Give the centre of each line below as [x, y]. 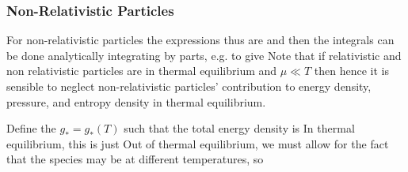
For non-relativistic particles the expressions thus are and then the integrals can [200, 40]
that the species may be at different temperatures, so [135, 159]
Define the [31, 128]
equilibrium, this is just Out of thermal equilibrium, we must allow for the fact [198, 143]
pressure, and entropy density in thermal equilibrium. [136, 101]
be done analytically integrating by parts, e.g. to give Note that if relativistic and [204, 55]
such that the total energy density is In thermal [239, 128]
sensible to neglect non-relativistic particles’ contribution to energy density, [189, 86]
